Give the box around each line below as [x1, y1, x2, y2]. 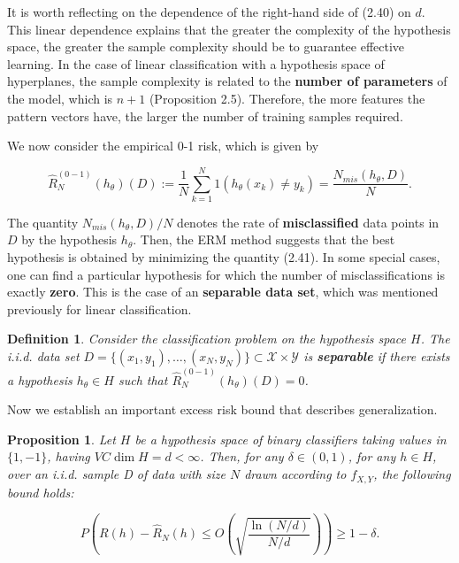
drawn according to [244, 465, 347, 483]
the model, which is [7, 89, 113, 107]
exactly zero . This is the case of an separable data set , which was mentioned [7, 282, 439, 301]
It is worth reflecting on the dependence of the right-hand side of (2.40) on [7, 3, 411, 20]
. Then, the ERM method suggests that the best [133, 230, 395, 249]
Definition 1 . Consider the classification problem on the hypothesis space [7, 329, 407, 348]
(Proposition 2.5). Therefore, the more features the [149, 89, 425, 107]
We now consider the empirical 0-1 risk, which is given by [7, 136, 319, 155]
